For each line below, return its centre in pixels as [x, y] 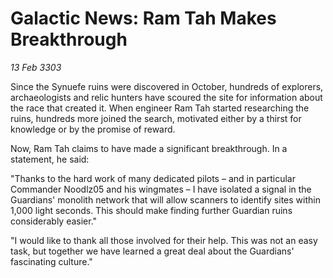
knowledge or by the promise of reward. [93, 129]
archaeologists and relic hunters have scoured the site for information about [166, 97]
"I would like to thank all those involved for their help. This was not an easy [164, 240]
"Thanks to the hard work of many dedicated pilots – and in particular [153, 178]
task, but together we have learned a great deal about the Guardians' [152, 251]
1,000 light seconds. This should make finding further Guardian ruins [151, 210]
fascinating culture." [51, 261]
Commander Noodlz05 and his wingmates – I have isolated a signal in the [161, 189]
